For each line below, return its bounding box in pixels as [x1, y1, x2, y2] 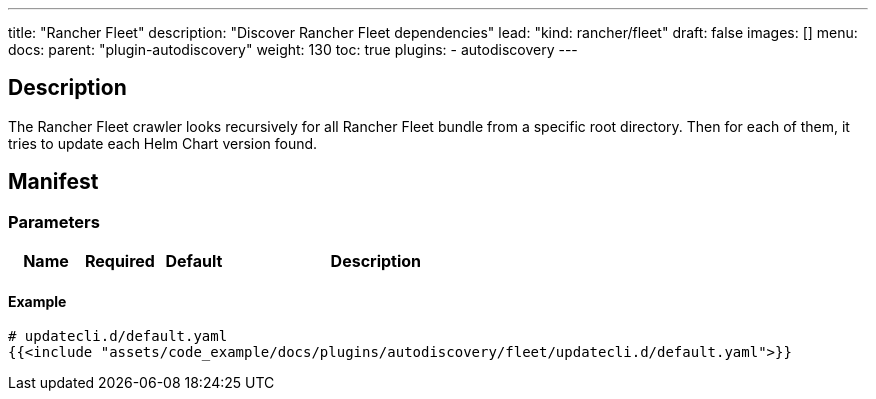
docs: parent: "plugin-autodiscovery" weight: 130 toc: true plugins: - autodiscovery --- [8, 41, 578, 58]
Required [84, 251, 155, 272]
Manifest [8, 169, 99, 195]
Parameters [8, 211, 100, 232]
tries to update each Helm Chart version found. [8, 134, 318, 152]
